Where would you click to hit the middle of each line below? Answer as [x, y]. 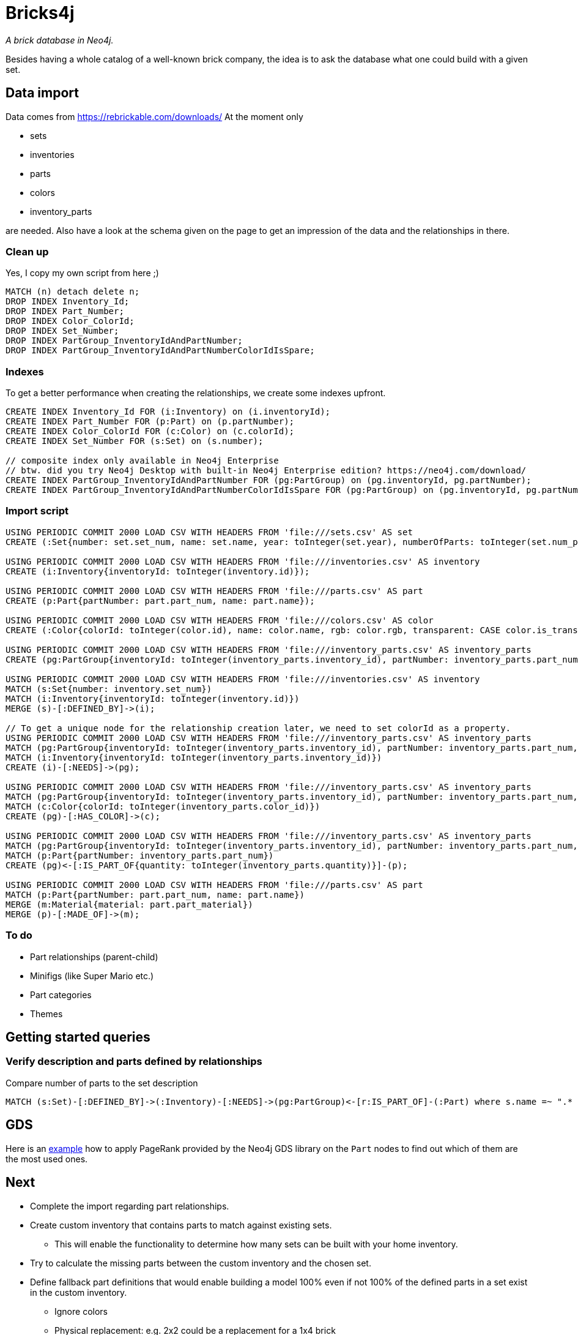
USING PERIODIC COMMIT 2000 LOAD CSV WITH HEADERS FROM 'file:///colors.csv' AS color [220, 620]
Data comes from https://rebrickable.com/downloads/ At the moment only [154, 116]
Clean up [27, 251]
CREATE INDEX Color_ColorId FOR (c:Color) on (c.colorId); [150, 431]
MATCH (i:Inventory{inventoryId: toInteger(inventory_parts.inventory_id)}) [194, 757]
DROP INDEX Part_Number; [65, 311]
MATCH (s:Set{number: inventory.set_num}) [109, 689]
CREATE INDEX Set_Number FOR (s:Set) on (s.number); [135, 441]
